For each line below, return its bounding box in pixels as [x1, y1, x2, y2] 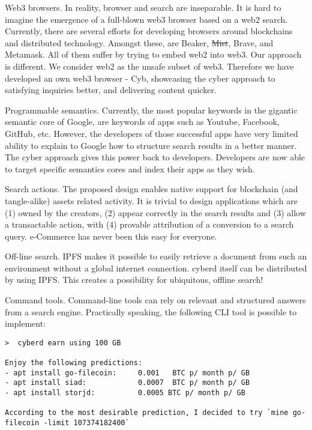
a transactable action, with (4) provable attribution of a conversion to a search [5, 218, 294, 231]
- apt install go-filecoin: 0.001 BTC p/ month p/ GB [5, 368, 250, 377]
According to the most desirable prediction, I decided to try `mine [5, 408, 289, 417]
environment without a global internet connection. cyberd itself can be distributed [5, 261, 307, 274]
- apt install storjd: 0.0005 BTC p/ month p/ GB [5, 389, 245, 398]
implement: [5, 317, 46, 330]
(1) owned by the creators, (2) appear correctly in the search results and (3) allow [5, 206, 306, 219]
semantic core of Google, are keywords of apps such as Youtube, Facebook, [5, 115, 280, 128]
